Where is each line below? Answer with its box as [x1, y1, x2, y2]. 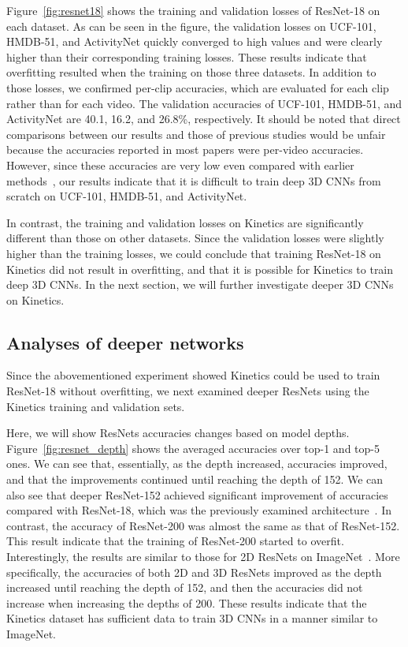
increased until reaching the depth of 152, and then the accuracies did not [6, 579, 363, 596]
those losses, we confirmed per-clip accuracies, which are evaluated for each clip [6, 79, 389, 95]
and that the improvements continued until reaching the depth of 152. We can [6, 471, 384, 488]
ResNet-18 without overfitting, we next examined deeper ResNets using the [6, 383, 369, 399]
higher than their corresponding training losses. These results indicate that [6, 48, 367, 65]
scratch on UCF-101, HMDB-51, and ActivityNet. [6, 188, 247, 204]
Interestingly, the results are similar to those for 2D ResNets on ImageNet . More [6, 548, 400, 565]
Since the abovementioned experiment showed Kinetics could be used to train [6, 367, 380, 383]
